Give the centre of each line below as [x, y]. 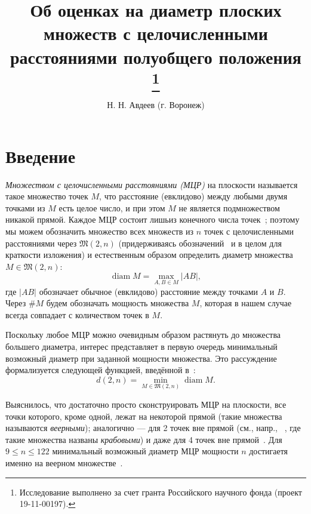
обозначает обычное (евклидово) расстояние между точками [148, 291]
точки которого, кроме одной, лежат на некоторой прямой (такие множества [144, 416]
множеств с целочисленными [156, 33]
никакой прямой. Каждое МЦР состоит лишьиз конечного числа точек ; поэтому [153, 219]
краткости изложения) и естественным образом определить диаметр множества [149, 255]
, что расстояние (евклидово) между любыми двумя [193, 196]
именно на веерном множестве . [64, 463]
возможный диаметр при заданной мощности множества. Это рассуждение [141, 358]
